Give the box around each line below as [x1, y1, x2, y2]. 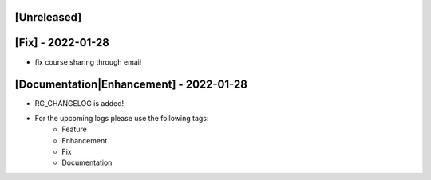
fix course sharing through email [34, 57, 142, 67]
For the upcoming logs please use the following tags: [34, 113, 209, 123]
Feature [61, 124, 87, 135]
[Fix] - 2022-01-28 [14, 36, 109, 49]
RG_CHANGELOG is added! [34, 99, 125, 108]
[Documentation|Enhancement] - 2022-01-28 [14, 78, 247, 92]
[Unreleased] [14, 10, 82, 24]
